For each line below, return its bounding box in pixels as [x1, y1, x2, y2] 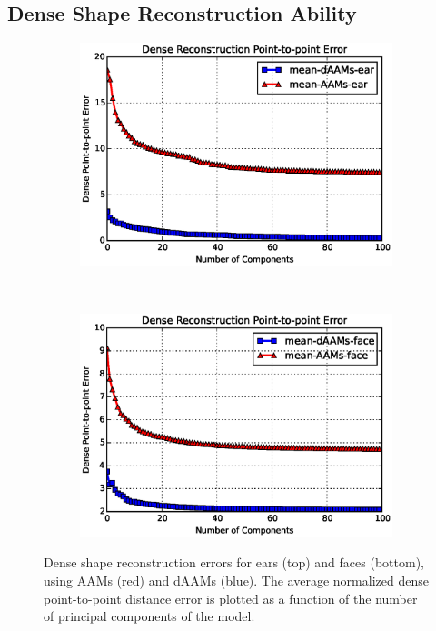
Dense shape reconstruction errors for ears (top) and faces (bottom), [44, 553, 424, 572]
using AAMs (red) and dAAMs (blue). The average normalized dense [44, 571, 429, 590]
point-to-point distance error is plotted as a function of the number [44, 588, 418, 607]
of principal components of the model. [44, 606, 255, 626]
